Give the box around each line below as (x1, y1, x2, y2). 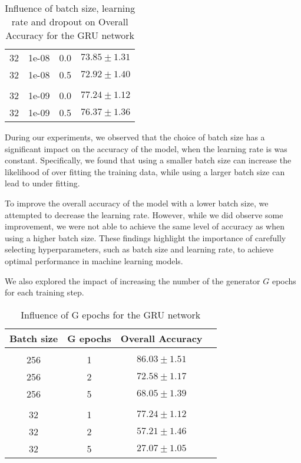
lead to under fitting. (5, 177, 80, 189)
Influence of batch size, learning (5, 1, 135, 15)
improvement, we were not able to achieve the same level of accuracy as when (5, 220, 285, 232)
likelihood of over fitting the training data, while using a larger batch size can (5, 165, 285, 178)
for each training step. (5, 286, 84, 298)
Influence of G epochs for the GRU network (21, 307, 201, 321)
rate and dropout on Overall (11, 15, 128, 28)
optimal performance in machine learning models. (5, 254, 183, 267)
